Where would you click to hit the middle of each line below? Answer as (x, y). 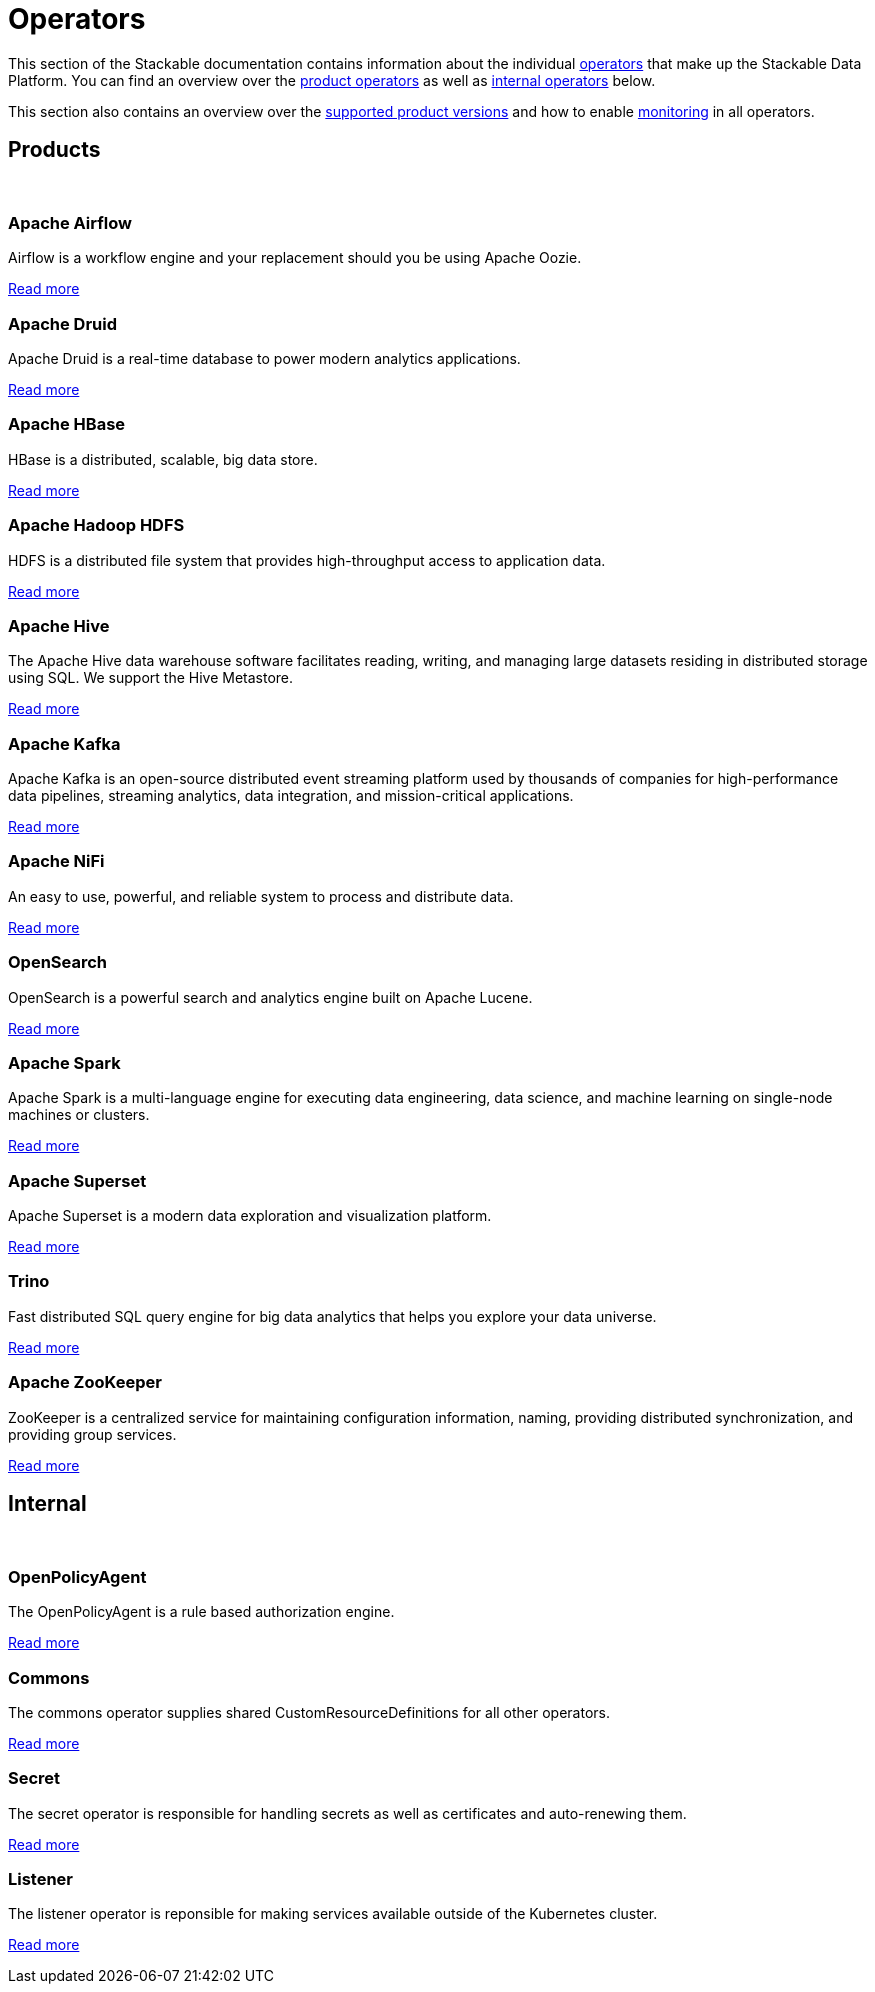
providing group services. (92, 1434)
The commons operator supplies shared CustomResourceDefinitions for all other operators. (309, 1712)
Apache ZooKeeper (85, 1382)
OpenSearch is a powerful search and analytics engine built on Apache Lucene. (270, 997)
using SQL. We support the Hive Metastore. (151, 678)
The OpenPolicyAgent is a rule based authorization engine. (201, 1612)
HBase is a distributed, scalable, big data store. (163, 459)
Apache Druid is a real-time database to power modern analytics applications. (264, 359)
